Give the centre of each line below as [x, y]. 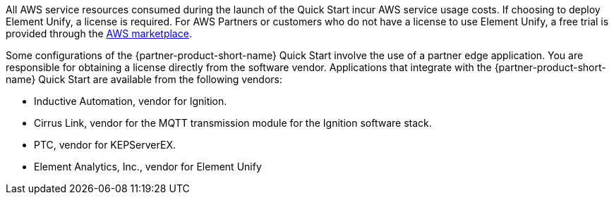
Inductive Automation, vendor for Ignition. [131, 101]
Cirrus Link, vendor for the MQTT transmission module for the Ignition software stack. [233, 123]
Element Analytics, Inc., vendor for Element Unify [148, 167]
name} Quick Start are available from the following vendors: [144, 79]
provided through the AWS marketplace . [99, 33]
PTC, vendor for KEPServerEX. [105, 145]
